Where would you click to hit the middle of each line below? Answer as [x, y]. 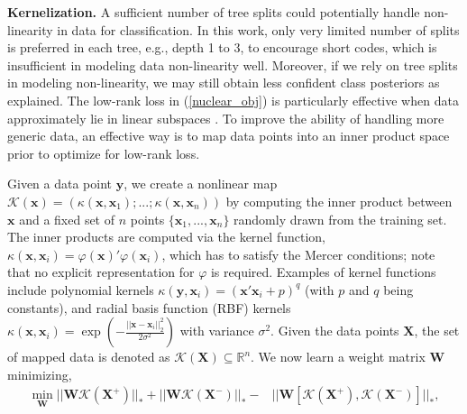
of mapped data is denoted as [89, 357]
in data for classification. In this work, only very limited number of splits [258, 29]
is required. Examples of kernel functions [323, 272]
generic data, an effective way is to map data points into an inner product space [229, 136]
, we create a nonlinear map [201, 184]
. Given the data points [335, 331]
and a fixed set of [67, 219]
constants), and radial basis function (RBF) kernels [149, 307]
